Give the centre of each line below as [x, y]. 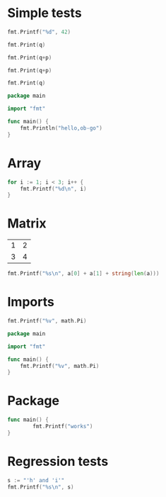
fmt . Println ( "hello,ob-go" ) [61, 128]
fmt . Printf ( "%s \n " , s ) [41, 487]
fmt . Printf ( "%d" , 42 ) [39, 32]
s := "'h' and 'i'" [36, 480]
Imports [31, 302]
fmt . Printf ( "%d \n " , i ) [53, 189]
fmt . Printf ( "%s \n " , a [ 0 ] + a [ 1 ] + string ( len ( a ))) [83, 274]
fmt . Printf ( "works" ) [63, 427]
